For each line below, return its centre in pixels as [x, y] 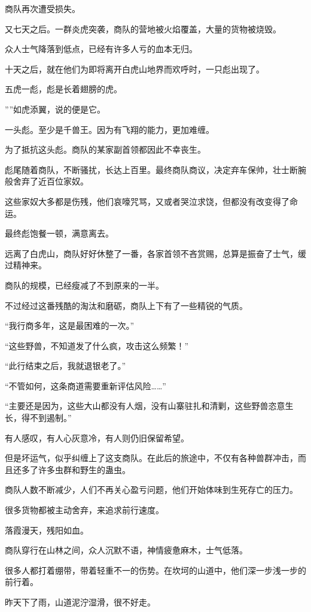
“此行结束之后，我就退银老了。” [65, 366]
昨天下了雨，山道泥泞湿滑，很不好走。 [80, 602]
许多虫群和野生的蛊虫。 [84, 469]
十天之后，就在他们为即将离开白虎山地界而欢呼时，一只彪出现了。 [135, 69]
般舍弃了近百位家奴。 [47, 181]
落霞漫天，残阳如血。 [47, 530]
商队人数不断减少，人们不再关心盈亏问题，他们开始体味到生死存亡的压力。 [151, 490]
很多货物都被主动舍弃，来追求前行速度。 [84, 510]
